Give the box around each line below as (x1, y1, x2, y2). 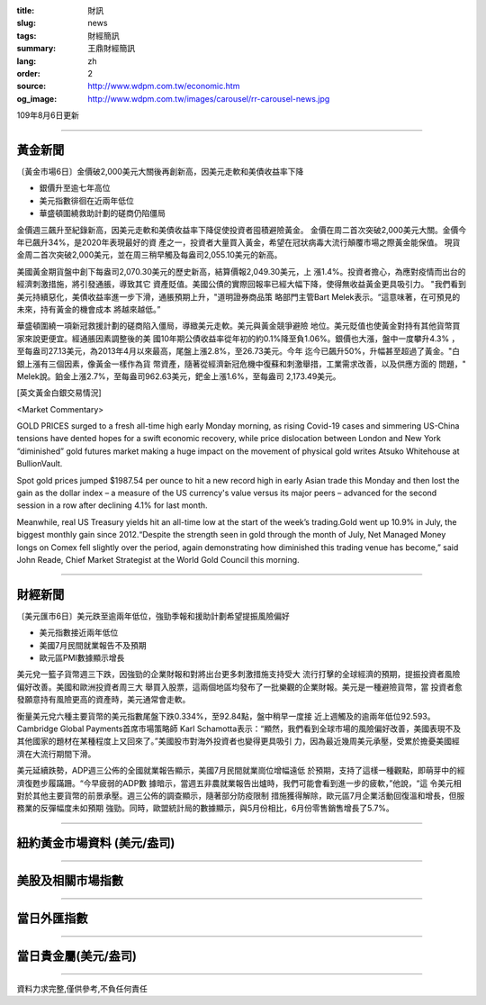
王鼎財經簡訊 (87, 43, 135, 54)
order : (16, 68, 40, 78)
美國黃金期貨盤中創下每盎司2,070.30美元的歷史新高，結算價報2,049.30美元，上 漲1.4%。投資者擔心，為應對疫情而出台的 (16, 266, 467, 276)
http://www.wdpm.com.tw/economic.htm (87, 81, 240, 92)
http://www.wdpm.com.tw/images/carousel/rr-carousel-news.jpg (87, 93, 330, 104)
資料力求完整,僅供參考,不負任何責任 (16, 982, 148, 994)
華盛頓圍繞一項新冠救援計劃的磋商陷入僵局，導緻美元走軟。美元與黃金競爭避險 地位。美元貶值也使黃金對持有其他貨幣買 (16, 321, 461, 331)
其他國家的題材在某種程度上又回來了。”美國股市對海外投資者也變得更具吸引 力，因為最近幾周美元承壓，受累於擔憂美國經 (16, 736, 461, 747)
